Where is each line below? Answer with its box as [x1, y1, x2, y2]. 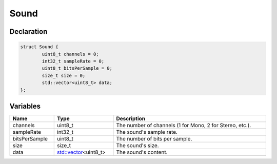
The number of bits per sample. [116, 135, 192, 142]
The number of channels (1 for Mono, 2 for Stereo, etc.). [116, 122, 251, 129]
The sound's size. [116, 142, 159, 149]
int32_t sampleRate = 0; [42, 58, 105, 64]
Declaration [9, 27, 48, 36]
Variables [9, 101, 41, 110]
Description [116, 115, 146, 122]
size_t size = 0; [42, 72, 86, 78]
